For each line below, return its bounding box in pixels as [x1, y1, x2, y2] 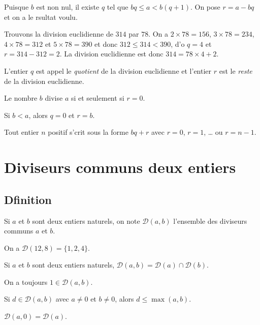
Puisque [4, 2, 29, 12]
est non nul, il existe [36, 2, 100, 12]
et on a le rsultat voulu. [4, 11, 78, 22]
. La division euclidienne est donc [59, 48, 164, 59]
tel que [107, 2, 128, 12]
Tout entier [4, 127, 39, 137]
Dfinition [4, 191, 52, 207]
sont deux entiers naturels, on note [32, 215, 140, 226]
